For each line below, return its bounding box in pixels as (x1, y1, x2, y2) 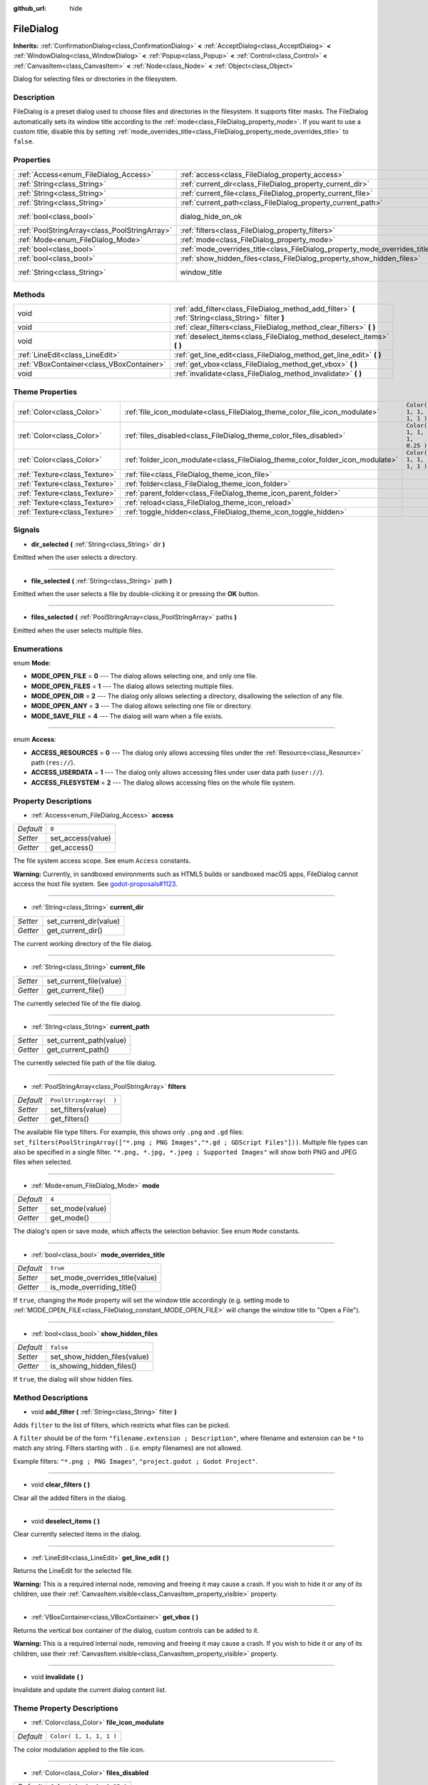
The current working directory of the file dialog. (13, 939, 153, 947)
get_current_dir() (46, 925, 103, 935)
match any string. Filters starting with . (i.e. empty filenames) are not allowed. (13, 1444, 243, 1452)
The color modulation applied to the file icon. (13, 1745, 146, 1754)
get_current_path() (46, 1045, 110, 1055)
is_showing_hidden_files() (50, 1361, 137, 1371)
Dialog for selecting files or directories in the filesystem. (13, 75, 178, 84)
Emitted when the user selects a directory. (13, 553, 138, 562)
